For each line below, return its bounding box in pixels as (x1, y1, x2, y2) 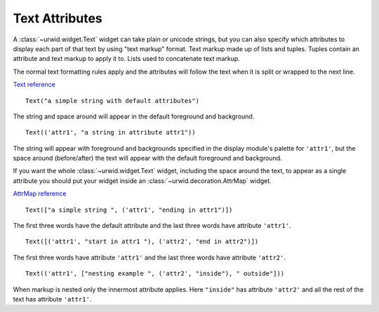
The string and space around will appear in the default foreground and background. (13, 112, 255, 121)
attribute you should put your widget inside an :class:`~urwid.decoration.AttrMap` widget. (13, 176, 272, 185)
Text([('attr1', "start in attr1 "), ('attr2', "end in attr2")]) (25, 238, 259, 245)
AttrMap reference (13, 189, 67, 198)
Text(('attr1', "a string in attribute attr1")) (25, 128, 196, 137)
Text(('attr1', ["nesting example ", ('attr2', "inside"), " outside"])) (25, 270, 285, 278)
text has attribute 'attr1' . (13, 294, 92, 303)
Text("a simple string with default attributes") (25, 97, 200, 104)
